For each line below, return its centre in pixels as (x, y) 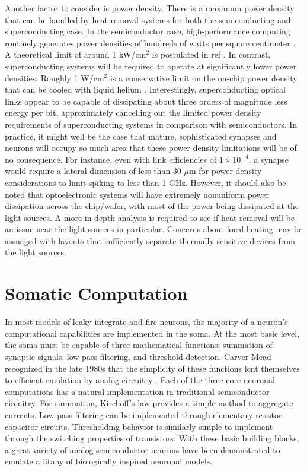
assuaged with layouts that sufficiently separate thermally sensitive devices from (150, 240)
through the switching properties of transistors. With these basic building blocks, (152, 438)
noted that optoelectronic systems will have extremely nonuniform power (137, 194)
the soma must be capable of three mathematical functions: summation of (139, 345)
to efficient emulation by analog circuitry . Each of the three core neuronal (140, 380)
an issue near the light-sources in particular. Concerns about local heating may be (154, 229)
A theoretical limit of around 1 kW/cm (76, 54)
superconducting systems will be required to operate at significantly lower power (151, 66)
